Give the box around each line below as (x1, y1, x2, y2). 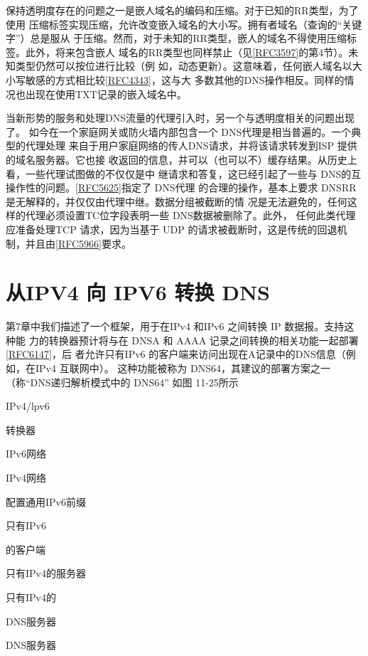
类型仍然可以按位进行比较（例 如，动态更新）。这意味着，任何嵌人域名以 (15, 58, 352, 73)
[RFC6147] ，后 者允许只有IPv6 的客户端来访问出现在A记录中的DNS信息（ (6, 346, 346, 361)
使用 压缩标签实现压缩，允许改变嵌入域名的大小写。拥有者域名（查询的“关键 (6, 16, 362, 31)
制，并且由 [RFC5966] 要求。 (6, 236, 131, 250)
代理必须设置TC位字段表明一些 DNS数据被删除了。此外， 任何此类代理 (25, 208, 356, 223)
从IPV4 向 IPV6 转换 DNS (6, 277, 270, 307)
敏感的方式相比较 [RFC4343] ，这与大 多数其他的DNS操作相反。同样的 (25, 72, 345, 87)
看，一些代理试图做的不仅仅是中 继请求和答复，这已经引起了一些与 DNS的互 (6, 166, 362, 181)
